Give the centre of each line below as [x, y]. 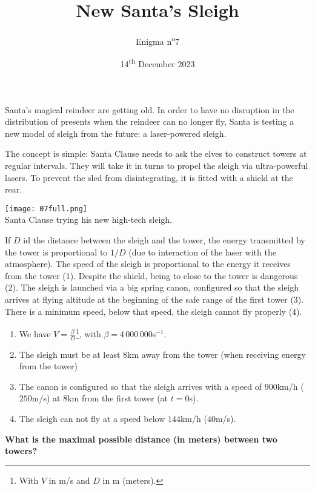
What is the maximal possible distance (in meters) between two [141, 439]
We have [35, 333]
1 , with [88, 333]
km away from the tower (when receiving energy [217, 354]
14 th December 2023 [157, 63]
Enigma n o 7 [157, 40]
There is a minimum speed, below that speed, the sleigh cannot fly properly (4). [154, 311]
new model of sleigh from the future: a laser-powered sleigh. [116, 133]
